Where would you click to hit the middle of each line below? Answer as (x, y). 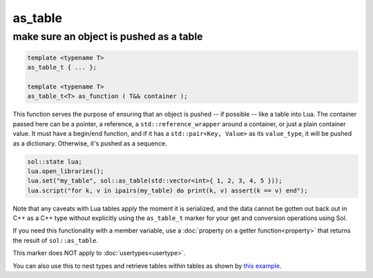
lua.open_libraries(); (66, 171)
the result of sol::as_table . (56, 240)
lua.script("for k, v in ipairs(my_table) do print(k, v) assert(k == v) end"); (168, 190)
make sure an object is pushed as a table (108, 37)
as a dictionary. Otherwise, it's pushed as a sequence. (90, 143)
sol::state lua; (55, 161)
